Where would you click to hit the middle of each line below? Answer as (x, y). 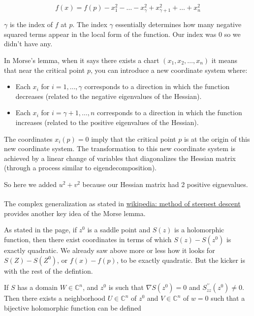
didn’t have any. (28, 44)
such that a (228, 298)
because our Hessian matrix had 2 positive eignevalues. (165, 184)
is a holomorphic (199, 230)
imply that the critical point (134, 139)
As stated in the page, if (40, 230)
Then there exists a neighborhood (55, 298)
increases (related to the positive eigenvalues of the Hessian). (107, 122)
